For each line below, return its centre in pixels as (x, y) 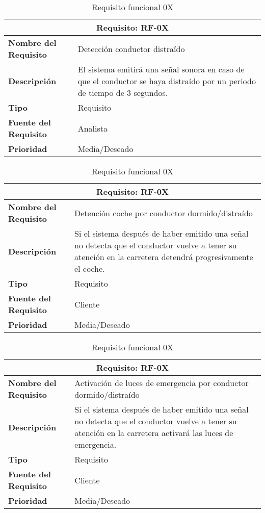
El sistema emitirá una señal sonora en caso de (161, 69)
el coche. (89, 268)
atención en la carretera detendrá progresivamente (164, 257)
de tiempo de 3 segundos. (123, 93)
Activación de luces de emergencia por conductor (162, 383)
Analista (92, 128)
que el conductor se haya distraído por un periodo (167, 81)
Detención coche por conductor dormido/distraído (163, 213)
